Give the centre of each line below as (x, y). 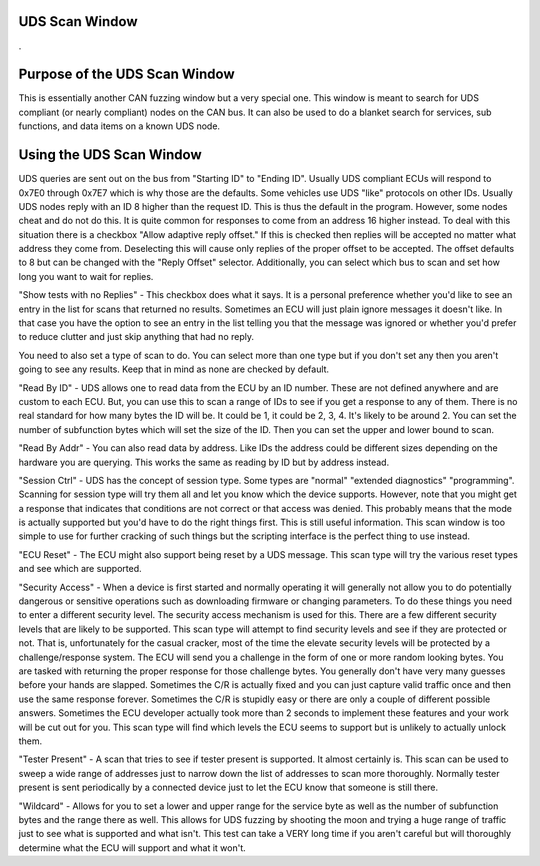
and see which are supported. (80, 569)
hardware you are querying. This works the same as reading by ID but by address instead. (204, 462)
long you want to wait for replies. (86, 276)
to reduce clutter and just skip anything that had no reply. (136, 337)
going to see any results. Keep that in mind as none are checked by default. (174, 369)
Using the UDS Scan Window (110, 155)
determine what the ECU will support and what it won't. (132, 847)
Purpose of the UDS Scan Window (126, 74)
